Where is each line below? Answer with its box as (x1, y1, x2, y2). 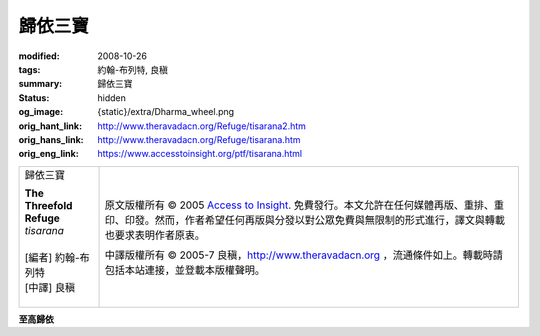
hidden (97, 91, 127, 104)
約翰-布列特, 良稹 (97, 63, 169, 75)
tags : (18, 63, 41, 75)
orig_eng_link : (18, 148, 79, 160)
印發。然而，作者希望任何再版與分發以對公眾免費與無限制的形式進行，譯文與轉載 (124, 213, 505, 227)
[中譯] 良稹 (24, 280, 75, 294)
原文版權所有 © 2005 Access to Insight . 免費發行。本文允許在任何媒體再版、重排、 (104, 198, 495, 212)
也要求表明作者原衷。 (104, 228, 205, 242)
